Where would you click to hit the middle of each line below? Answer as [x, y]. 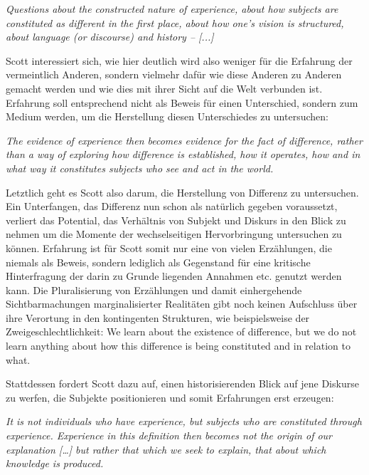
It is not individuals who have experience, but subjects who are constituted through [184, 421]
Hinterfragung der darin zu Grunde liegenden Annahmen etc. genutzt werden [174, 276]
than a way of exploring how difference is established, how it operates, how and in [183, 154]
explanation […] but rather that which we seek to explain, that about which [166, 449]
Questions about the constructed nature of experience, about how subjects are [172, 9]
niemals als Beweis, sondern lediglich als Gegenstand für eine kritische [158, 262]
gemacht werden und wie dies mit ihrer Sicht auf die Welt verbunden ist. [164, 88]
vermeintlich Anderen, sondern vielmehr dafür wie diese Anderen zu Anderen [174, 74]
